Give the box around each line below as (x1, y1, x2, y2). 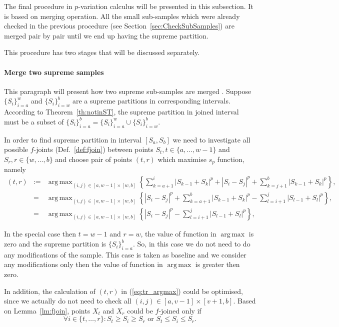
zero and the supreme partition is (4, 238, 106, 249)
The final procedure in (4, 1, 72, 11)
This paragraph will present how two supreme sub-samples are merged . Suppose (4, 85, 251, 96)
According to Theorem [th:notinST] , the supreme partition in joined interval (4, 106, 239, 117)
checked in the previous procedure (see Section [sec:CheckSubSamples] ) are (4, 20, 234, 31)
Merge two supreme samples (4, 66, 104, 77)
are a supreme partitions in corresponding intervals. (72, 95, 230, 106)
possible (4, 144, 28, 154)
